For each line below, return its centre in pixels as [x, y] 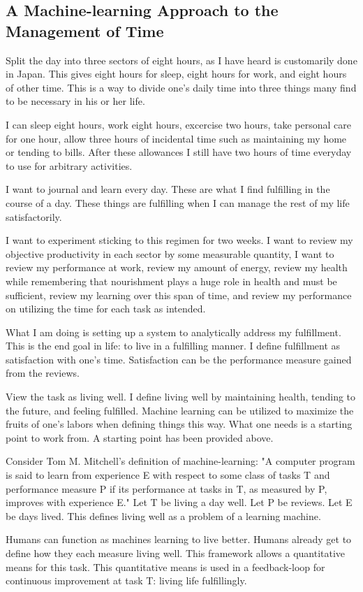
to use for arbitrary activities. [69, 165]
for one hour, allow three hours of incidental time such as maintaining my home [176, 138]
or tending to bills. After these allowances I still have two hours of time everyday [179, 152]
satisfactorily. [34, 216]
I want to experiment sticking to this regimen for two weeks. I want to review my [179, 240]
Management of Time [85, 30]
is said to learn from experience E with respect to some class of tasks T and [168, 475]
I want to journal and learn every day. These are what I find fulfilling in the [168, 189]
